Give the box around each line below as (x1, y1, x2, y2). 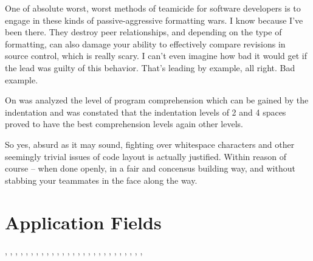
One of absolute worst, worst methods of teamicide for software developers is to (5, 2, 301, 14)
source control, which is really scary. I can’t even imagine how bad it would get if (5, 49, 307, 62)
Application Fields (5, 209, 162, 234)
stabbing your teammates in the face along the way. (5, 173, 198, 186)
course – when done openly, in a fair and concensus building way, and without (5, 162, 295, 175)
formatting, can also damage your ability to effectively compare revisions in (5, 37, 286, 50)
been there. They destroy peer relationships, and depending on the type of (5, 26, 282, 38)
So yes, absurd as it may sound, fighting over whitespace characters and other (5, 137, 295, 150)
